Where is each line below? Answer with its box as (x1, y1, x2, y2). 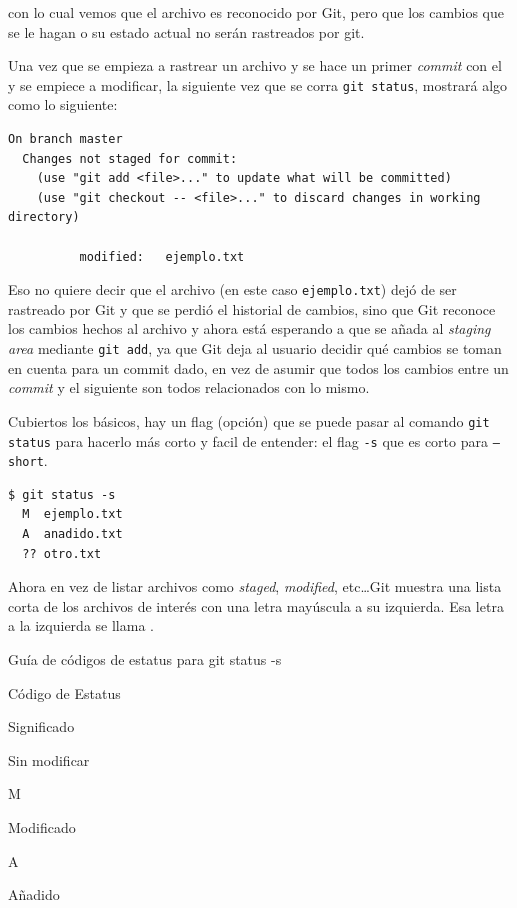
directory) (8, 210, 80, 225)
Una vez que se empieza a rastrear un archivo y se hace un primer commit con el (8, 55, 502, 76)
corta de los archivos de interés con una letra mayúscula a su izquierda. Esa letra (8, 595, 504, 616)
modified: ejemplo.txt (79, 249, 245, 264)
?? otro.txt (22, 546, 102, 561)
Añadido (8, 884, 60, 905)
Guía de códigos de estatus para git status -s (8, 649, 282, 669)
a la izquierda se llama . (8, 615, 154, 636)
